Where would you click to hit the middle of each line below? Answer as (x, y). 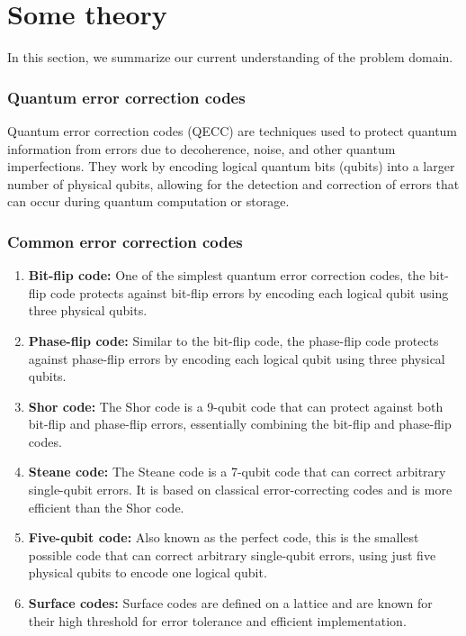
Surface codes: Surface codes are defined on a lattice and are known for (230, 603)
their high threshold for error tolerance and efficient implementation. (217, 620)
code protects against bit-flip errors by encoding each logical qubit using (249, 292)
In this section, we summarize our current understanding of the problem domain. (230, 57)
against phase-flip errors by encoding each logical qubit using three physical (237, 358)
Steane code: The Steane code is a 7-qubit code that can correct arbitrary (237, 472)
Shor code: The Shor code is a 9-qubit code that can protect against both (236, 406)
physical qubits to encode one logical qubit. (148, 572)
